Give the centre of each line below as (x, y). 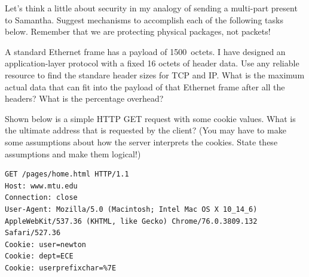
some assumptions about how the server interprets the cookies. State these (141, 141)
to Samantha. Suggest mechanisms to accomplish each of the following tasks (144, 19)
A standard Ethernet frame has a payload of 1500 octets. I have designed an (145, 51)
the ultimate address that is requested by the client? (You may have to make (146, 130)
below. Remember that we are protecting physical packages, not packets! (138, 31)
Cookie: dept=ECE (39, 256)
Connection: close (41, 198)
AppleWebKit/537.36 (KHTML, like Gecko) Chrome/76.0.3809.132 (131, 221)
